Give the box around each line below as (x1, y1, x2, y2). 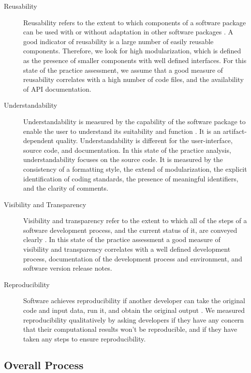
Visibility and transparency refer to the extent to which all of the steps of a (23, 215, 247, 226)
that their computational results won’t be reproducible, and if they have (23, 324, 237, 334)
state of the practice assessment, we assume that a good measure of (23, 65, 223, 75)
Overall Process (4, 357, 84, 372)
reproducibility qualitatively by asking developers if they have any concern (23, 314, 244, 324)
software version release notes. (23, 263, 112, 273)
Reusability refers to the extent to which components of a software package (23, 17, 246, 27)
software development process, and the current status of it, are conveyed (23, 225, 237, 235)
